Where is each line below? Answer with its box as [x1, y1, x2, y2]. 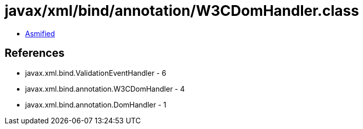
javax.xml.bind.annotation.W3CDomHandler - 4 [25, 84, 185, 93]
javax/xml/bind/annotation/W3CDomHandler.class [5, 2, 359, 19]
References [5, 47, 65, 60]
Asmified [25, 29, 55, 38]
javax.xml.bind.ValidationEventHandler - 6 [25, 68, 167, 77]
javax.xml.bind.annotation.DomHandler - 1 [25, 100, 167, 109]
